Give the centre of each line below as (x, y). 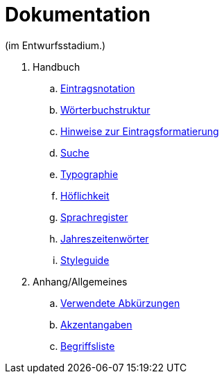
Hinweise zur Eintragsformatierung (140, 131)
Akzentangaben (96, 324)
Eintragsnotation (98, 88)
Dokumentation (78, 15)
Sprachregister (94, 217)
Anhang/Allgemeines (80, 281)
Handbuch (57, 67)
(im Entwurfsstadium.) (55, 45)
